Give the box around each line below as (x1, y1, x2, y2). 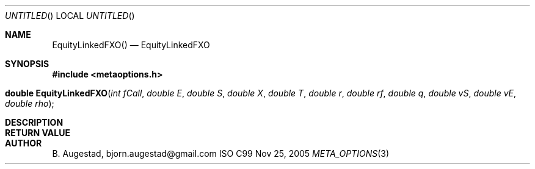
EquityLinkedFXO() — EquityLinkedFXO (52, 40, 210, 50)
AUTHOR (5, 138, 42, 148)
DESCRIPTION (5, 117, 64, 128)
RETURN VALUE (5, 128, 70, 138)
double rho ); (5, 98, 54, 109)
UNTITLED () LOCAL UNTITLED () (5, 10, 135, 21)
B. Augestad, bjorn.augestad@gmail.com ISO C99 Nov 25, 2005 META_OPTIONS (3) (52, 148, 390, 159)
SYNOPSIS (5, 59, 49, 69)
